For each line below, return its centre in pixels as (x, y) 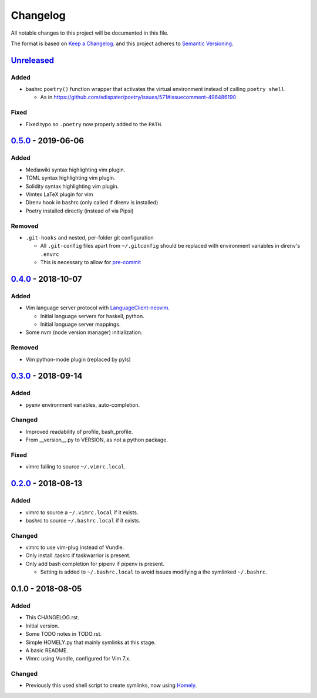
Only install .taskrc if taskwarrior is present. (78, 555)
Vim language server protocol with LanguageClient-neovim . (98, 308)
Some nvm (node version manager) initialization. (84, 332)
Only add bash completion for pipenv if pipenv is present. (95, 564)
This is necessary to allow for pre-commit (90, 262)
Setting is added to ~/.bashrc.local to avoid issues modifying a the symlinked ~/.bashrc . (154, 572)
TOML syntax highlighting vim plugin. (70, 178)
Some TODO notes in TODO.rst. (64, 634)
